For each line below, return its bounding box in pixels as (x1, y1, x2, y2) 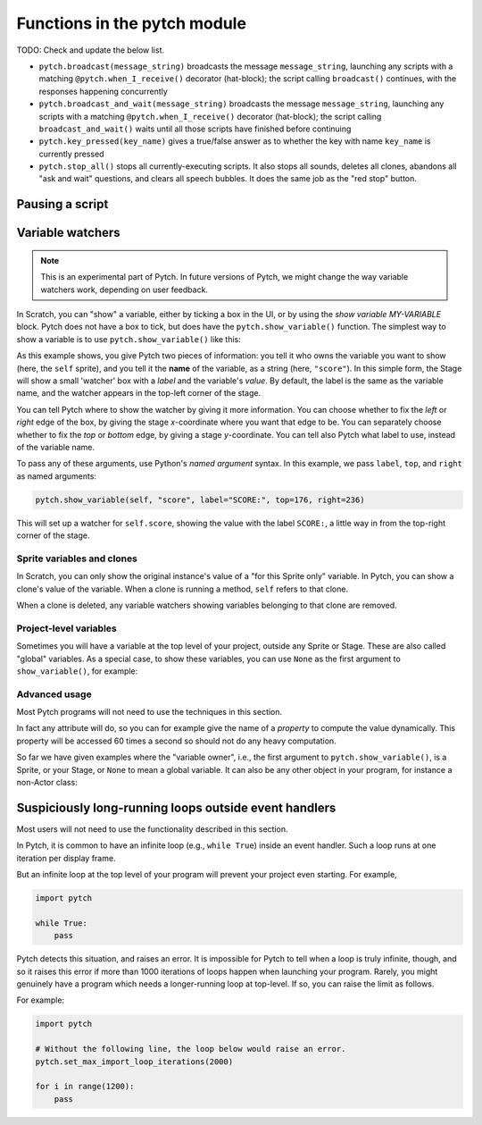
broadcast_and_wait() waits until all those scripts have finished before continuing (38, 123, 352, 134)
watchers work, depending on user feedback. (40, 284, 209, 295)
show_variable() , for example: (16, 666, 138, 676)
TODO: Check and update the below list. (16, 45, 165, 55)
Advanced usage (16, 688, 93, 701)
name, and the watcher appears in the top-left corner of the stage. (16, 388, 262, 399)
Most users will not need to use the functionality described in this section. (16, 823, 288, 835)
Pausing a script (16, 197, 109, 212)
